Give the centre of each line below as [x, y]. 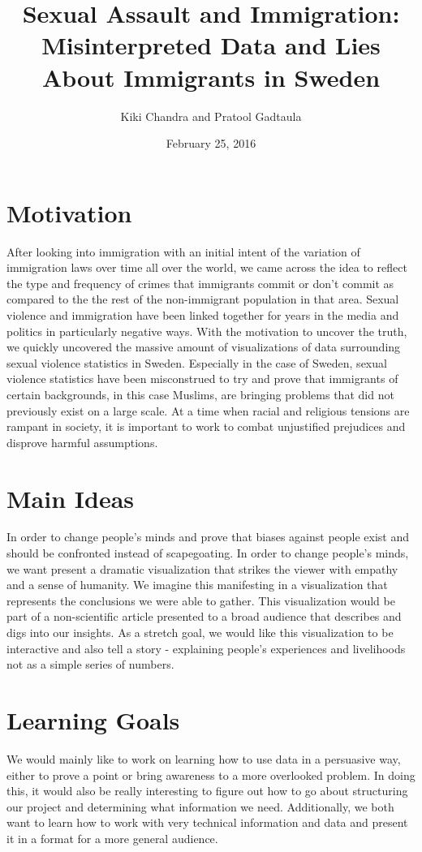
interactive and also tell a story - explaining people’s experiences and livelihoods [206, 648]
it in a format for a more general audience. [112, 838]
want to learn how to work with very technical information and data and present [207, 822]
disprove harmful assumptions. [82, 442]
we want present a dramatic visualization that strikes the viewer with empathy [202, 568]
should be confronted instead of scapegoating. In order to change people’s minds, [208, 553]
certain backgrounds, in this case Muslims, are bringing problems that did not [200, 394]
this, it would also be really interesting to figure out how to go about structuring [207, 791]
